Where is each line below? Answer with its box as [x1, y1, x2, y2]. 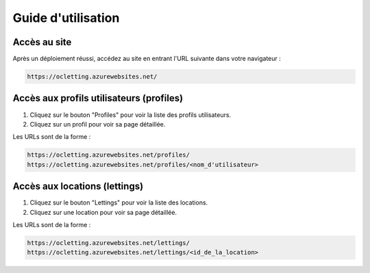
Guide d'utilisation [12, 10, 120, 25]
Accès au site [12, 36, 72, 48]
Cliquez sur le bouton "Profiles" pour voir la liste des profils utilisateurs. [29, 110, 232, 119]
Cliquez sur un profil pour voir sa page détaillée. [29, 120, 166, 128]
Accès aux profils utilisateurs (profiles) [12, 92, 184, 104]
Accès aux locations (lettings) [12, 181, 144, 192]
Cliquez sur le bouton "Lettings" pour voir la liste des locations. [29, 198, 208, 207]
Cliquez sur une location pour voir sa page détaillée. [29, 208, 177, 216]
